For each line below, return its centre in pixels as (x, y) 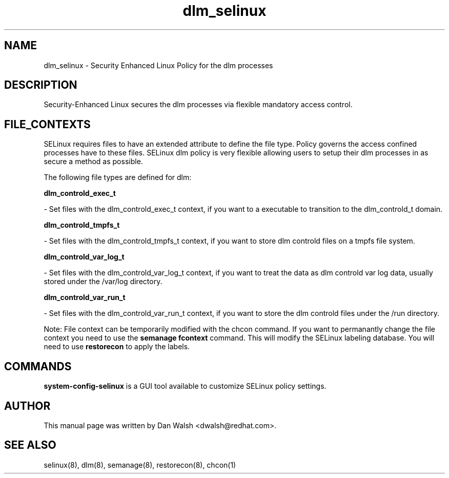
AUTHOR (27, 406)
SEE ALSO (30, 445)
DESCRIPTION (41, 85)
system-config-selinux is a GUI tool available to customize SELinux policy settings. (185, 386)
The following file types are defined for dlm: (118, 177)
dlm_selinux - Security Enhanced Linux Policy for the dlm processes (158, 65)
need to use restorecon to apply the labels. (117, 347)
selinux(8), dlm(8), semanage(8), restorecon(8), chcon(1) (140, 465)
